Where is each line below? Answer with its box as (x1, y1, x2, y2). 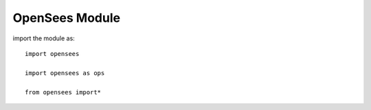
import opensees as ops (25, 69, 105, 77)
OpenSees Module (12, 10, 120, 25)
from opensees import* (25, 88, 102, 96)
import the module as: (12, 34, 75, 42)
